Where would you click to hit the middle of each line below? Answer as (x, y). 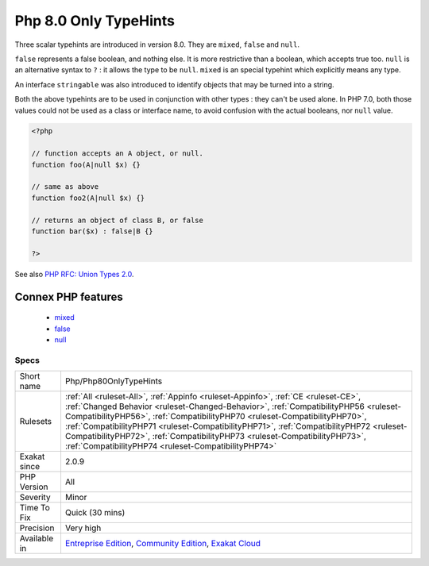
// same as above (65, 187)
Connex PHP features (69, 296)
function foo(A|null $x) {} (86, 164)
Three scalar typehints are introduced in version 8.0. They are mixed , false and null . (157, 44)
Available (37, 538)
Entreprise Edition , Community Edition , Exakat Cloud (163, 544)
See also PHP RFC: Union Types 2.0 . (74, 274)
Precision (37, 528)
